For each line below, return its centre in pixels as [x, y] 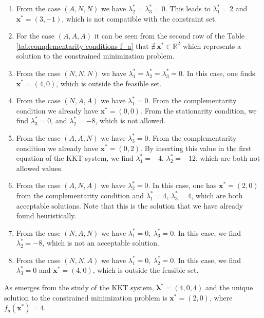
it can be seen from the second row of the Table [169, 36]
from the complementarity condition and [80, 195]
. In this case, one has [182, 185]
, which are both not [228, 158]
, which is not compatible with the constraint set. [139, 18]
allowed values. [40, 168]
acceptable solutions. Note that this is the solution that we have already [130, 205]
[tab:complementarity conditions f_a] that [82, 45]
